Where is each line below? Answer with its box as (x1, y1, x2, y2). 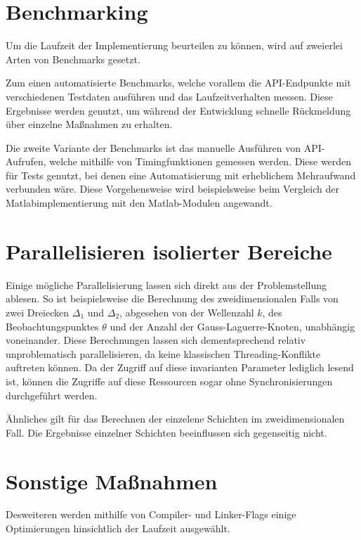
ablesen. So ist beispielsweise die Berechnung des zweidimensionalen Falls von (6, 291, 339, 306)
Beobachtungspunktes (6, 319, 99, 333)
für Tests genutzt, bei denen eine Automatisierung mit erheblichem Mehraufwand (6, 167, 356, 182)
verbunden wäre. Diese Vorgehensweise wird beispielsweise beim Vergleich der (6, 181, 339, 196)
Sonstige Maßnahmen (6, 466, 218, 495)
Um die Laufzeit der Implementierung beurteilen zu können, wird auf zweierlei (6, 38, 343, 53)
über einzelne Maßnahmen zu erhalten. (6, 117, 173, 131)
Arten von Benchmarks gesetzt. (6, 51, 140, 66)
